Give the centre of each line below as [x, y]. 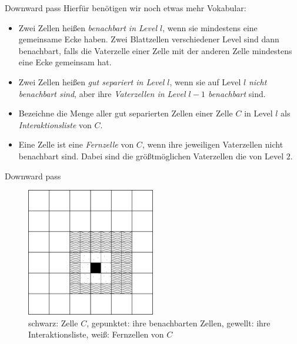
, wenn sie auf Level [205, 81]
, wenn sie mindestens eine [210, 27]
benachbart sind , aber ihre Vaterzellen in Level [102, 93]
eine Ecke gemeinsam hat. [65, 62]
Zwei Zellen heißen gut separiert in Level [91, 81]
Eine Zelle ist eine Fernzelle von [76, 144]
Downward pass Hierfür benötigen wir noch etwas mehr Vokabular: [126, 8]
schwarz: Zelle [53, 323]
